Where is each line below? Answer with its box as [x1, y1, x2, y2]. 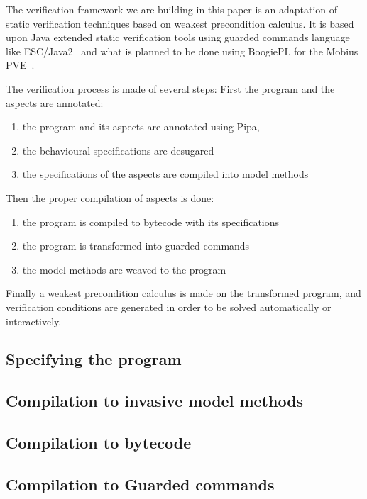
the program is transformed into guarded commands [22, 238, 250, 253]
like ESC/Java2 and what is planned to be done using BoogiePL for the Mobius [6, 43, 358, 58]
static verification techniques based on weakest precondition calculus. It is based [6, 16, 354, 30]
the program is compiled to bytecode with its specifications [22, 214, 280, 229]
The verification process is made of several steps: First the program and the [6, 81, 335, 96]
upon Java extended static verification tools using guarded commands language [6, 30, 350, 45]
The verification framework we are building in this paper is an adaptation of [6, 2, 338, 16]
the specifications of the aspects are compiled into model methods [22, 167, 309, 181]
